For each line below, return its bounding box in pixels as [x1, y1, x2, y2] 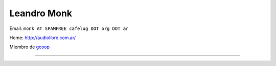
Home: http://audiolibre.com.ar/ [9, 35, 76, 41]
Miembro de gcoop [9, 44, 50, 50]
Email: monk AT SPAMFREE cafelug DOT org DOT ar [9, 25, 129, 31]
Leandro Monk [9, 8, 73, 19]
